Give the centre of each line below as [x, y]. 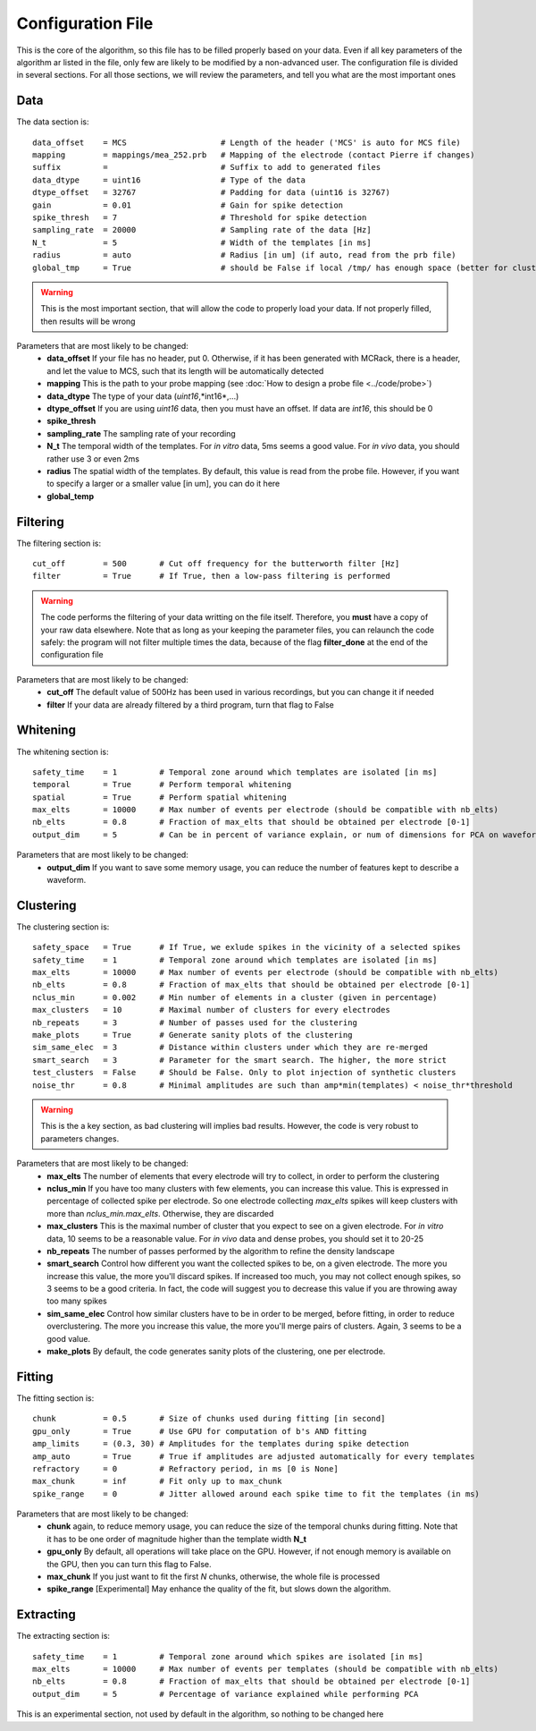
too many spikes [77, 1301]
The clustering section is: [63, 927]
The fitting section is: [55, 1398]
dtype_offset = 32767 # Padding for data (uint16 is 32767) [211, 193]
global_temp [70, 496]
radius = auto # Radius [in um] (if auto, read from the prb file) [244, 255]
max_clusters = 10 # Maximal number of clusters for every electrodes [211, 1010]
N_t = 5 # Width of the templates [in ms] [202, 242]
